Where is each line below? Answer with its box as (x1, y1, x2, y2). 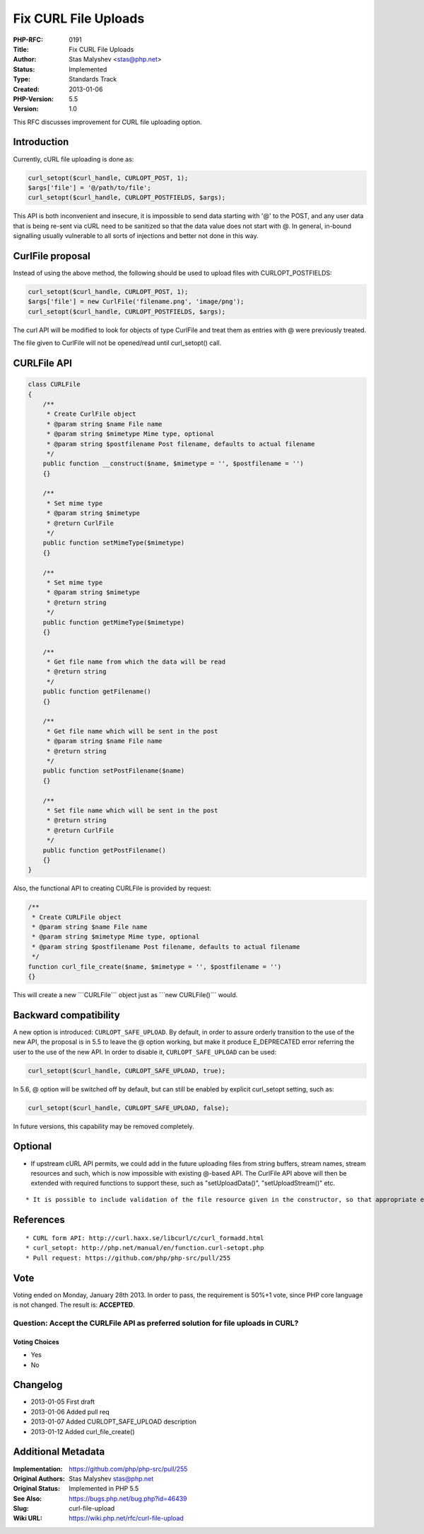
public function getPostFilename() (42, 846, 166, 854)
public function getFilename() (42, 688, 151, 695)
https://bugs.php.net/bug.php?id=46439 (69, 1494, 187, 1503)
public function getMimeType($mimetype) (42, 618, 185, 626)
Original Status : (13, 1484, 60, 1493)
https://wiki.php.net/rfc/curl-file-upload (69, 1514, 184, 1523)
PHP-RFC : (13, 35, 44, 44)
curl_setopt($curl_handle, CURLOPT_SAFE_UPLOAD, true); (28, 1067, 226, 1074)
